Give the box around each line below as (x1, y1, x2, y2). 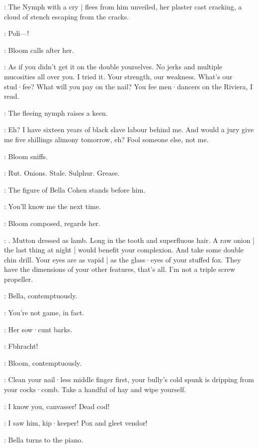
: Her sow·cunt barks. (4, 324, 73, 334)
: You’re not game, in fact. (4, 307, 85, 318)
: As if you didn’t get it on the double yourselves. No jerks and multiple (4, 61, 223, 72)
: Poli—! (4, 28, 29, 38)
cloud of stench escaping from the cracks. (4, 11, 129, 21)
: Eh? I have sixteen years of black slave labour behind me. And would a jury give (4, 124, 254, 135)
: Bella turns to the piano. (4, 434, 84, 445)
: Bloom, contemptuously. (4, 357, 82, 368)
